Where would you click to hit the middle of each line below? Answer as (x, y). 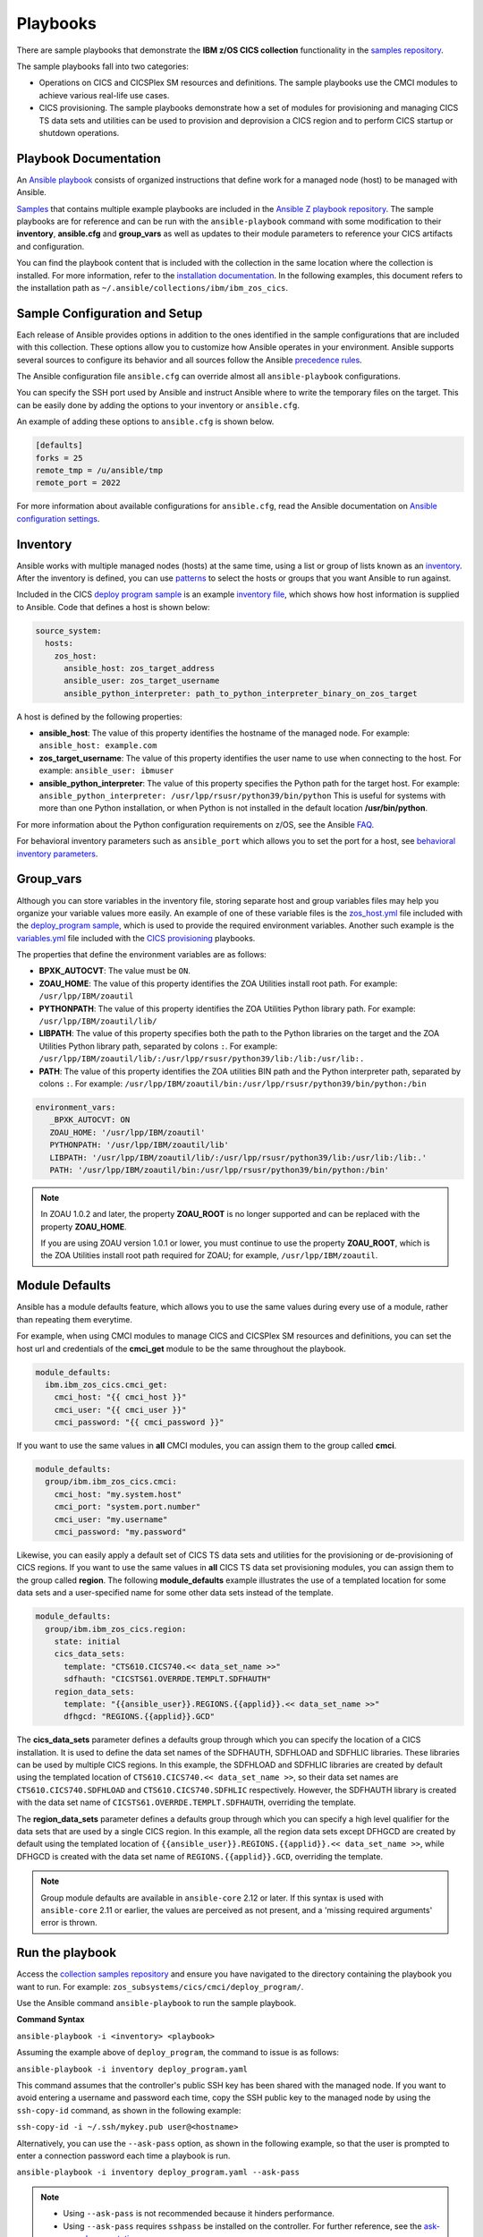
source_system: (68, 630)
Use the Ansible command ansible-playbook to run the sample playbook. (157, 2003)
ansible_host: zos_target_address (139, 668)
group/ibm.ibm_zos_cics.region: (116, 1629)
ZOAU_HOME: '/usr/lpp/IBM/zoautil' (127, 1132)
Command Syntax (51, 2020)
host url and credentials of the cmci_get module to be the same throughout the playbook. (181, 1348)
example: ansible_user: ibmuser (106, 770)
